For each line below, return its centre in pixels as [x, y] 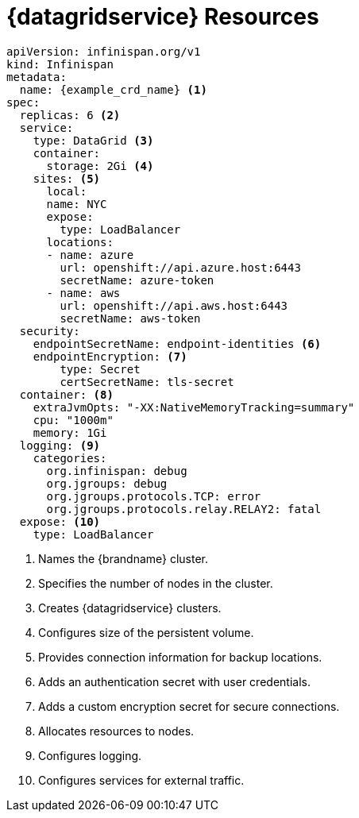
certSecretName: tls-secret [147, 382]
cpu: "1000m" [73, 420]
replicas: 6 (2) [70, 115]
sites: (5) [67, 178]
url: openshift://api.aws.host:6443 [174, 305]
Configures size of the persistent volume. [146, 632]
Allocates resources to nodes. [116, 731]
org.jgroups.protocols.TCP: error [154, 496]
